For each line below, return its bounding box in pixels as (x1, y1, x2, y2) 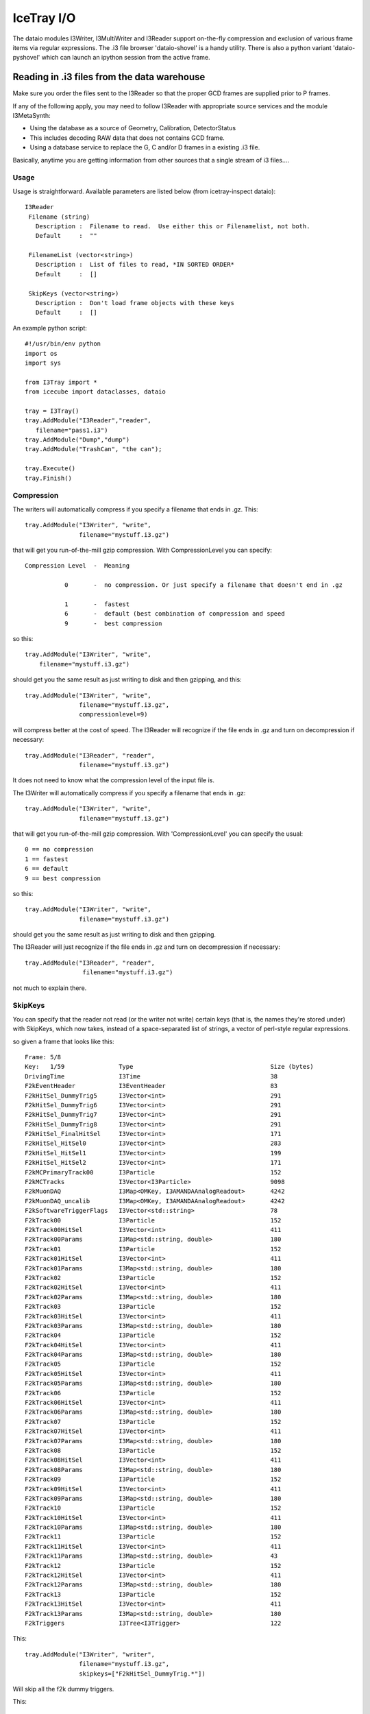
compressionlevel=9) (79, 710, 148, 719)
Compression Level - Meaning (25, 562, 130, 570)
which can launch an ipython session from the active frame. (41, 53, 210, 62)
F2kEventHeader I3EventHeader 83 (25, 1082, 278, 1090)
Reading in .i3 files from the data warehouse (12, 71, 206, 83)
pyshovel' (12, 53, 40, 62)
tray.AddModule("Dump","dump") (25, 436, 130, 444)
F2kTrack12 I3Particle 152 (25, 1562, 282, 1569)
